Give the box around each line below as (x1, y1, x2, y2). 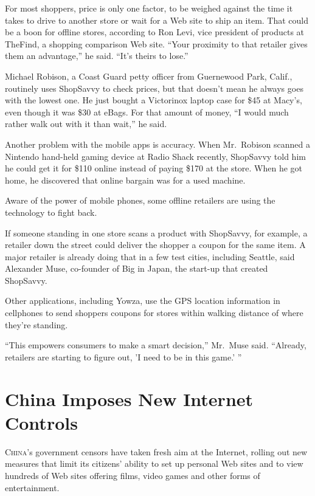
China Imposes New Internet (5, 386, 254, 411)
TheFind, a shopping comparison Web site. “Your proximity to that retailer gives (5, 37, 308, 50)
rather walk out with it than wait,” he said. (5, 117, 167, 130)
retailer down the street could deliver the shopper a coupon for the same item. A (5, 238, 306, 251)
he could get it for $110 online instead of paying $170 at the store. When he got (5, 162, 303, 174)
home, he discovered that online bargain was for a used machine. (5, 173, 246, 186)
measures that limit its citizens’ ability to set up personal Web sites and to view (5, 457, 303, 470)
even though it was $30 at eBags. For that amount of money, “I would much (5, 105, 289, 118)
